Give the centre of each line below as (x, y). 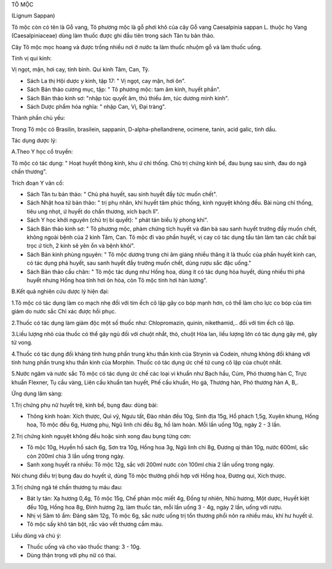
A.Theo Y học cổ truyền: (42, 152)
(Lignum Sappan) (33, 16)
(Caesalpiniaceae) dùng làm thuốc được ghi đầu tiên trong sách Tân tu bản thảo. (113, 36)
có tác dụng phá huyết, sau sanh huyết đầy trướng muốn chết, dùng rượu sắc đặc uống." (139, 263)
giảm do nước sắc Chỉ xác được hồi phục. (64, 312)
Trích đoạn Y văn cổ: (38, 183)
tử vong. (22, 343)
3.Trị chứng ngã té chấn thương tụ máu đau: (67, 487)
